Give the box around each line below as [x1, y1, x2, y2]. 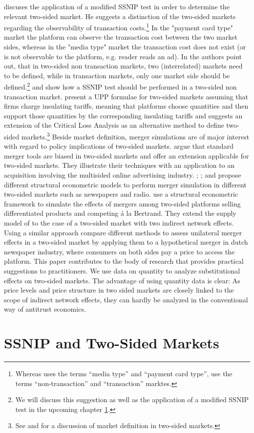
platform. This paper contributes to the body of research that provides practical [4, 256, 244, 266]
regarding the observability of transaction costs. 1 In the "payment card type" [4, 21, 233, 32]
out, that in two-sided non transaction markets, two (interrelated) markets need [4, 61, 243, 71]
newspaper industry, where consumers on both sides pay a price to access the [4, 246, 235, 256]
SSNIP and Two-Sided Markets [4, 333, 219, 353]
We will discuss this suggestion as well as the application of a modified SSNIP [15, 394, 249, 405]
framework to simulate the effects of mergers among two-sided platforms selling [4, 198, 241, 208]
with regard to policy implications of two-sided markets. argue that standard [4, 141, 233, 151]
